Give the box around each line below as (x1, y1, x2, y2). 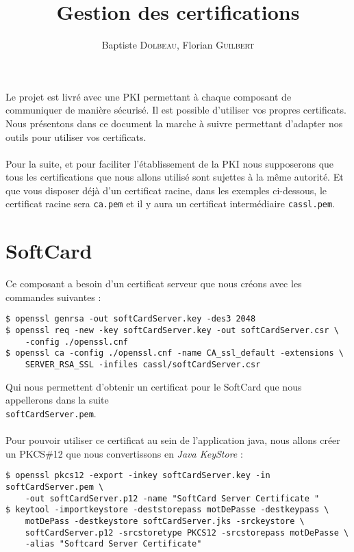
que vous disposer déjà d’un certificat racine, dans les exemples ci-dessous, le (5, 183, 327, 197)
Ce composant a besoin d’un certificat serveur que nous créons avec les (5, 276, 302, 291)
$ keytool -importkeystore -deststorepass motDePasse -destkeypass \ (5, 505, 329, 515)
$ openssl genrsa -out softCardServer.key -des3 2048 (5, 314, 256, 324)
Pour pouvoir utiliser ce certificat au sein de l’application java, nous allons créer (5, 433, 340, 447)
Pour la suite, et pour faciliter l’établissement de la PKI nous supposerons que (5, 156, 334, 170)
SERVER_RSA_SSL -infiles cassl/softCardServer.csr (25, 360, 261, 370)
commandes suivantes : (5, 289, 101, 304)
